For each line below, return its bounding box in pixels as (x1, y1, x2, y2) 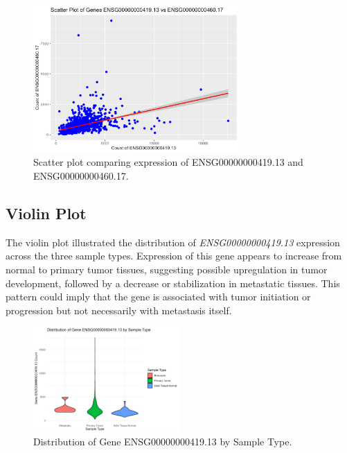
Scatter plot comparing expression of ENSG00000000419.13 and (33, 155, 303, 169)
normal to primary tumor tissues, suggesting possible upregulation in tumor (6, 262, 328, 277)
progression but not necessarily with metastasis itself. (6, 302, 232, 317)
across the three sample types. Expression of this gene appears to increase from (6, 248, 342, 263)
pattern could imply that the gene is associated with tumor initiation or (6, 289, 311, 304)
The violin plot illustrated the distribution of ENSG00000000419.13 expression (6, 234, 340, 249)
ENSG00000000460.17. (33, 169, 129, 183)
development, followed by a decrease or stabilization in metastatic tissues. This (6, 275, 340, 290)
